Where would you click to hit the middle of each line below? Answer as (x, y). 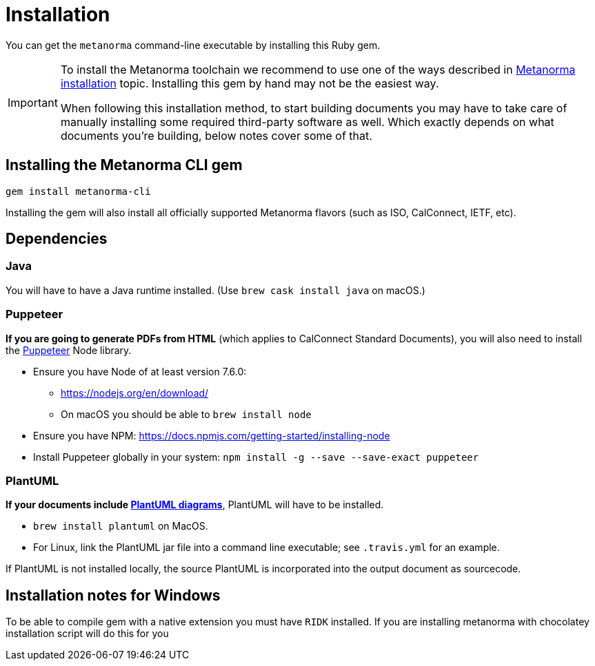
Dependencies (57, 239)
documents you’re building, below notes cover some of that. (216, 135)
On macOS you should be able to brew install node (186, 414)
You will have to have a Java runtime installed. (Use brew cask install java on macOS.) (215, 290)
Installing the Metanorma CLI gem (124, 165)
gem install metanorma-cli (78, 191)
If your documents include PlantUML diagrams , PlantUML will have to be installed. (195, 505)
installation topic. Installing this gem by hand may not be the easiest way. (250, 83)
